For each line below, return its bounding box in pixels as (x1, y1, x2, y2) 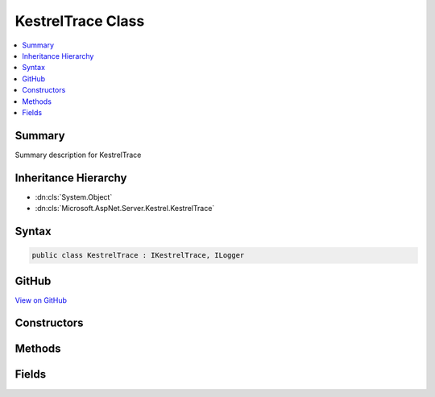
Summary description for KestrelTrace (14, 150, 142, 159)
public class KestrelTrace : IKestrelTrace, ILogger (31, 250, 245, 260)
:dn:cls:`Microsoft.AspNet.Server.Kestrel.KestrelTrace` (35, 204, 215, 213)
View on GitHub (14, 295, 68, 305)
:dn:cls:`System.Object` (35, 192, 113, 201)
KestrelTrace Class (14, 12, 145, 30)
